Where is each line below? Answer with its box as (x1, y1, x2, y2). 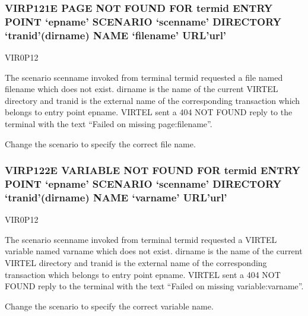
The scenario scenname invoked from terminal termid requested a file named (5, 71, 283, 83)
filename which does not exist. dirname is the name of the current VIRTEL (5, 83, 278, 95)
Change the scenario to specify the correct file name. (5, 137, 196, 150)
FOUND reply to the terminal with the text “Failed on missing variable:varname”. (5, 280, 304, 292)
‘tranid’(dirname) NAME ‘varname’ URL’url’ (5, 189, 227, 204)
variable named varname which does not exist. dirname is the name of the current (5, 245, 303, 257)
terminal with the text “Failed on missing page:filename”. (5, 118, 212, 130)
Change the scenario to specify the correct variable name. (5, 299, 214, 312)
